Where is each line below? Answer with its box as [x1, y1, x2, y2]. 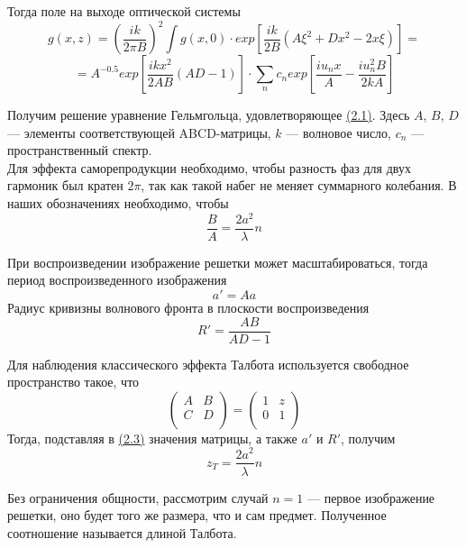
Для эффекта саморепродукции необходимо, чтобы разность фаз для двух [7, 158, 411, 177]
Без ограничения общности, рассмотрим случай [7, 488, 269, 507]
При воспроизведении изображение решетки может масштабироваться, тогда [7, 252, 428, 271]
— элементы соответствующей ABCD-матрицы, [7, 123, 271, 142]
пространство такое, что [7, 372, 140, 391]
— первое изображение [306, 488, 435, 507]
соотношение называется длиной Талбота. [7, 523, 237, 542]
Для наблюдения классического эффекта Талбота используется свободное [7, 354, 409, 373]
